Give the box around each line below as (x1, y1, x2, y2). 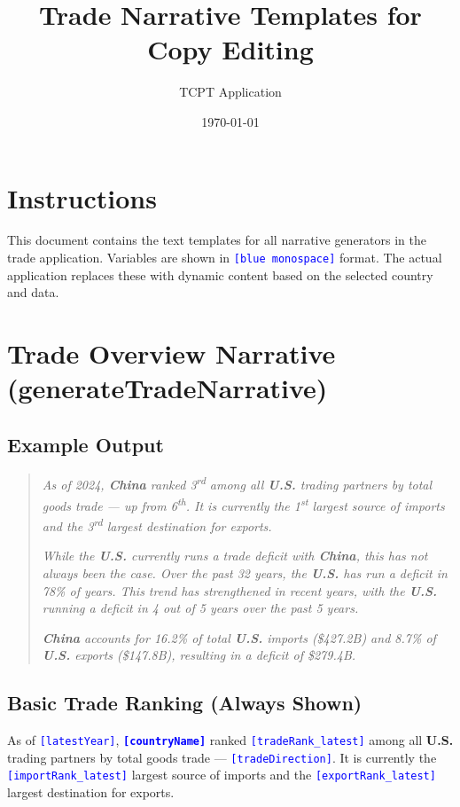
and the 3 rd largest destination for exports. (42, 514, 272, 535)
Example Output (7, 430, 164, 458)
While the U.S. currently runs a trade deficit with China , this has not (42, 546, 428, 565)
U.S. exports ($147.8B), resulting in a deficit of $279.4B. (42, 646, 356, 664)
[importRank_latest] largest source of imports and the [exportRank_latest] (7, 765, 436, 784)
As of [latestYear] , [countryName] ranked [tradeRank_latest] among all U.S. (7, 731, 454, 749)
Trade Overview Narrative (7, 335, 336, 372)
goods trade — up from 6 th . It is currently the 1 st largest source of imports (42, 493, 445, 514)
